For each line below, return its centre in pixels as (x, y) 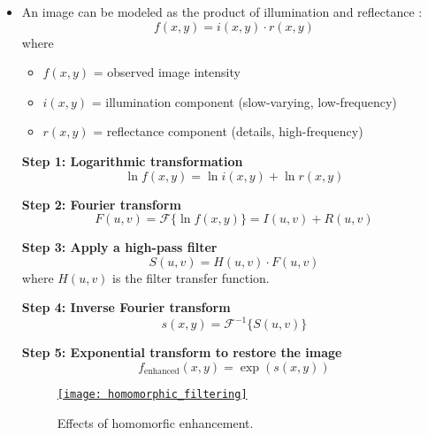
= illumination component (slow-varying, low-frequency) (244, 101)
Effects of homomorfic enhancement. (155, 422)
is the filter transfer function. (191, 277)
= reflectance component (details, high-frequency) (228, 131)
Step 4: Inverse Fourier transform (126, 307)
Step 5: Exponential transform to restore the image (182, 352)
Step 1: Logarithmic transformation (132, 160)
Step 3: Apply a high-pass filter (119, 247)
